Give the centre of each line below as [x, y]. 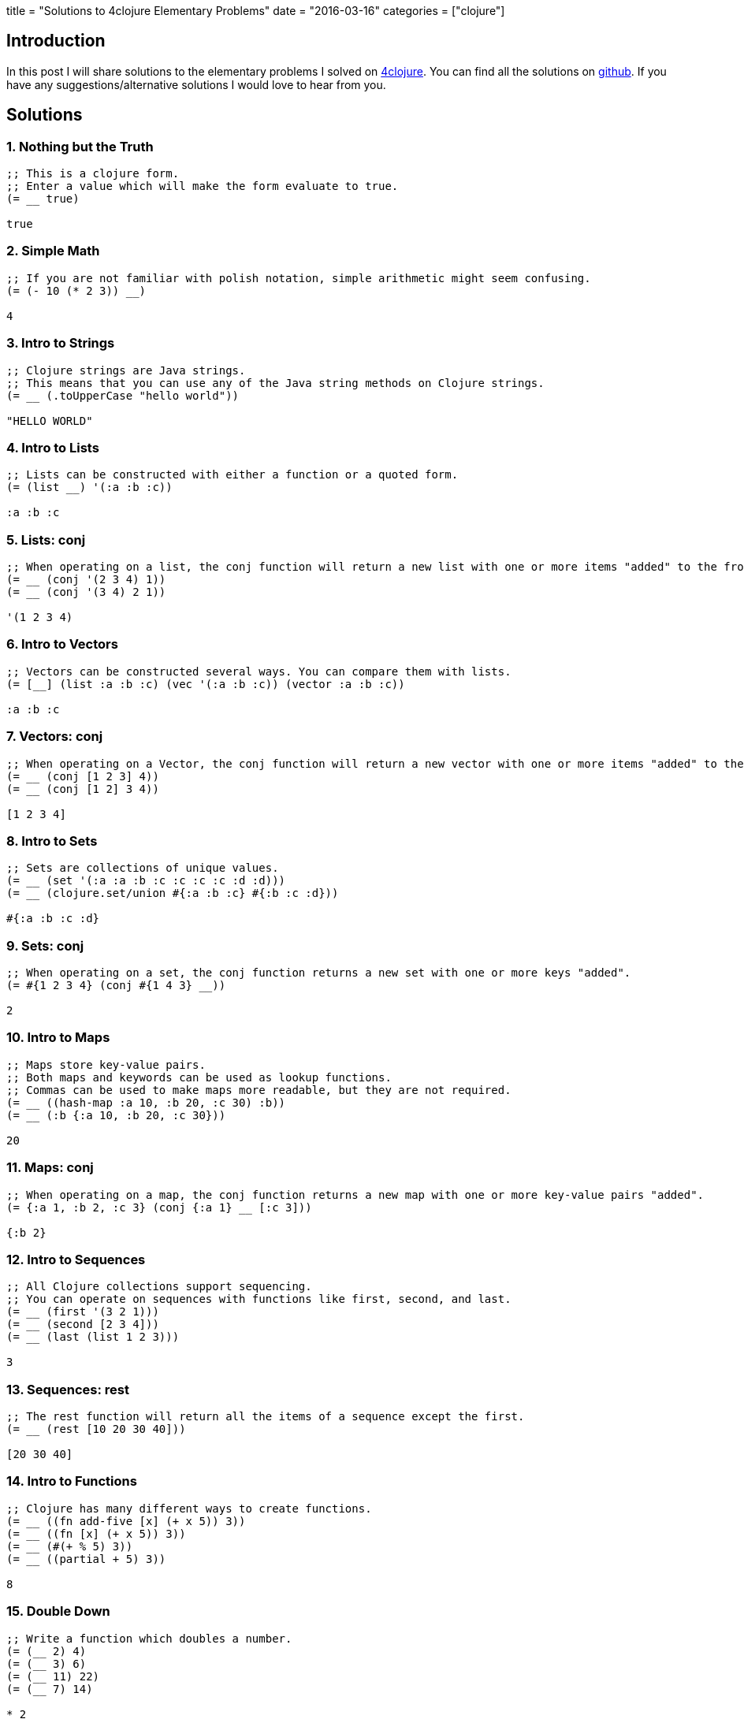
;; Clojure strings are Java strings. [126, 370]
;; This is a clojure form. [93, 174]
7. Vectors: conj [55, 737]
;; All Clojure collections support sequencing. [159, 1287]
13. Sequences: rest [68, 1389]
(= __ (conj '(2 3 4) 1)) [86, 580]
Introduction [56, 41]
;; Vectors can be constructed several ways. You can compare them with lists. [259, 671]
